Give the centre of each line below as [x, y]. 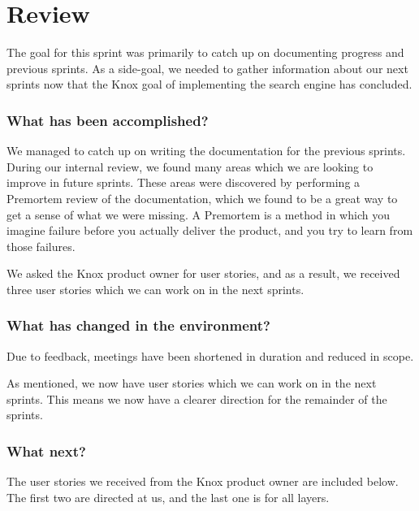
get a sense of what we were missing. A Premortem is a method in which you [198, 214]
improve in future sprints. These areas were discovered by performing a [184, 182]
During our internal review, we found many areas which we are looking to [190, 166]
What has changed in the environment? [138, 325]
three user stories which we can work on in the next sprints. [156, 289]
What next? [46, 450]
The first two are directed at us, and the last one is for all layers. [168, 497]
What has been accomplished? [108, 120]
